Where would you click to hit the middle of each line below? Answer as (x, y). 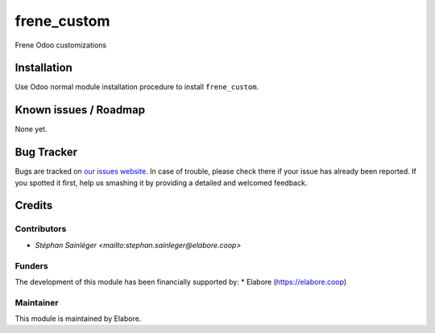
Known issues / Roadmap (80, 110)
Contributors (41, 229)
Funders (31, 265)
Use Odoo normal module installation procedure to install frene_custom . (137, 87)
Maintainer (37, 302)
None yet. (31, 129)
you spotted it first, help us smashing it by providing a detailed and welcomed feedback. (161, 183)
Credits (34, 206)
